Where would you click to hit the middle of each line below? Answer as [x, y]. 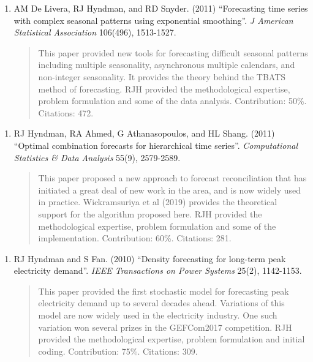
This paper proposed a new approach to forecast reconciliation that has [172, 178]
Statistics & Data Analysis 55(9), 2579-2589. [97, 157]
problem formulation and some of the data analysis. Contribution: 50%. [172, 101]
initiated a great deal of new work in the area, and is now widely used [170, 190]
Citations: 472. [66, 112]
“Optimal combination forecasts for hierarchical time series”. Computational [156, 145]
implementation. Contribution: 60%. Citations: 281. [135, 238]
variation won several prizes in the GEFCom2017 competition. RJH [165, 327]
